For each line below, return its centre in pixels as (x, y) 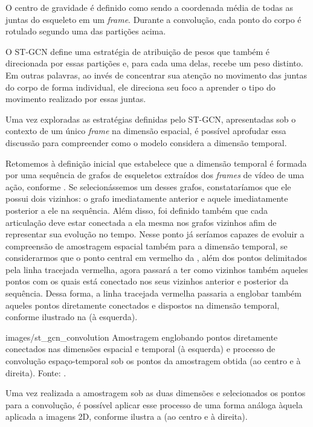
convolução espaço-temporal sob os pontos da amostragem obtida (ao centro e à (153, 361)
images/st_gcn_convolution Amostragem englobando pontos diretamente (142, 337)
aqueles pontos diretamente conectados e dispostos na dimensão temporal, (143, 305)
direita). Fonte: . (36, 372)
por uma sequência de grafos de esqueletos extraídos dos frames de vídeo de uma (155, 175)
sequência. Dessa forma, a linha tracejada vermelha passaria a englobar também (153, 293)
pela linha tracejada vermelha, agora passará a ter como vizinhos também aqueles (157, 269)
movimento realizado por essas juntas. (76, 99)
